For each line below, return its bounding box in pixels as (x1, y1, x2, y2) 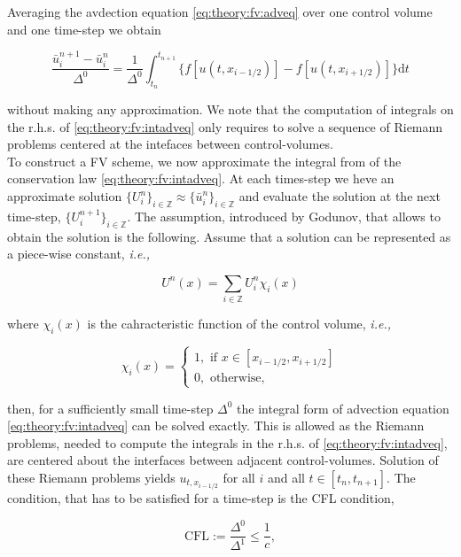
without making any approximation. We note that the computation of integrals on (7, 100, 454, 119)
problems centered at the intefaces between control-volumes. (7, 135, 333, 153)
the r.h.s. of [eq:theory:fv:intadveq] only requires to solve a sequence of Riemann (7, 117, 443, 135)
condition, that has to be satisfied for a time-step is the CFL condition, (7, 488, 395, 507)
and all (267, 468, 305, 486)
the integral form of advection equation (237, 398, 449, 417)
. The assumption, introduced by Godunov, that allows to (127, 206, 441, 225)
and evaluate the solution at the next (238, 187, 441, 205)
